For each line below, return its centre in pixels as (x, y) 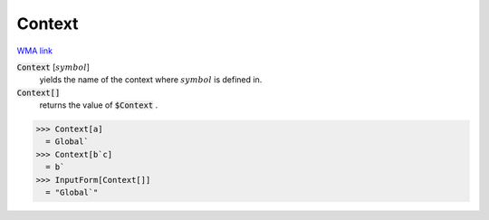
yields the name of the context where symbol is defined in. (151, 80)
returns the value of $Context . (99, 105)
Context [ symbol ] (53, 67)
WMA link (35, 51)
